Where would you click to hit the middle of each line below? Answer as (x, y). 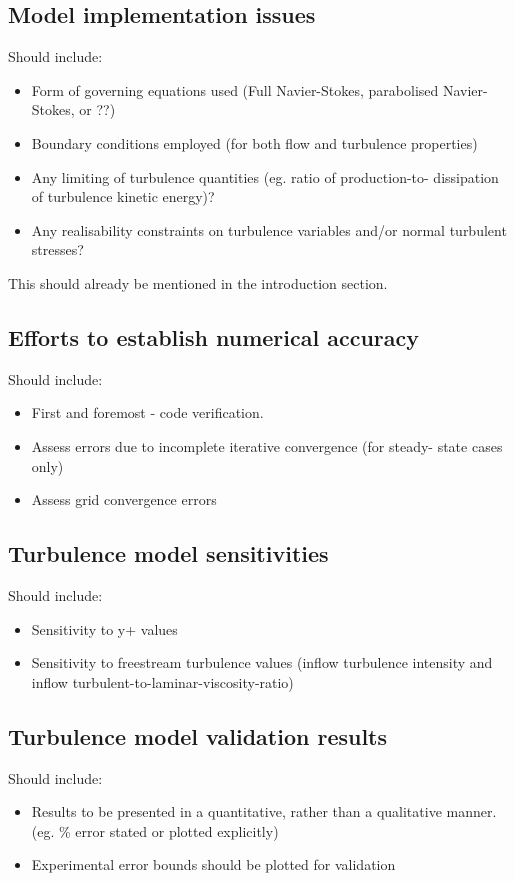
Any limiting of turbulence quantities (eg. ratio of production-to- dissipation (265, 176)
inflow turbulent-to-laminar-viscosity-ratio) (162, 681)
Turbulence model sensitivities (168, 553)
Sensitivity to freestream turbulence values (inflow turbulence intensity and (262, 662)
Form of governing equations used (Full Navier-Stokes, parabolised (235, 89)
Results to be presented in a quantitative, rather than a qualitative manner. (264, 811)
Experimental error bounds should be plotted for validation (213, 864)
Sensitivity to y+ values (104, 628)
